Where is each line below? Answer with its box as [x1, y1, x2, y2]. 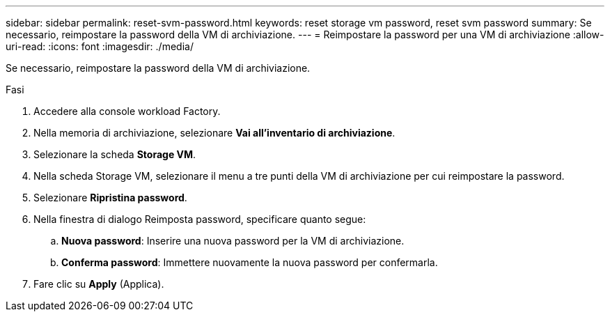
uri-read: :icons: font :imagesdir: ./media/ [6, 40, 194, 52]
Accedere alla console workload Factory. [33, 105, 221, 117]
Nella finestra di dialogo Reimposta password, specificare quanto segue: [33, 213, 366, 225]
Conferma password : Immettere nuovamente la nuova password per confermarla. [61, 256, 438, 268]
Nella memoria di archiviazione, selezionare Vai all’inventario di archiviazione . [33, 127, 396, 139]
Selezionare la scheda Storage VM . [33, 148, 196, 160]
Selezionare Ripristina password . [33, 192, 187, 203]
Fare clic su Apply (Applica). [33, 278, 164, 290]
